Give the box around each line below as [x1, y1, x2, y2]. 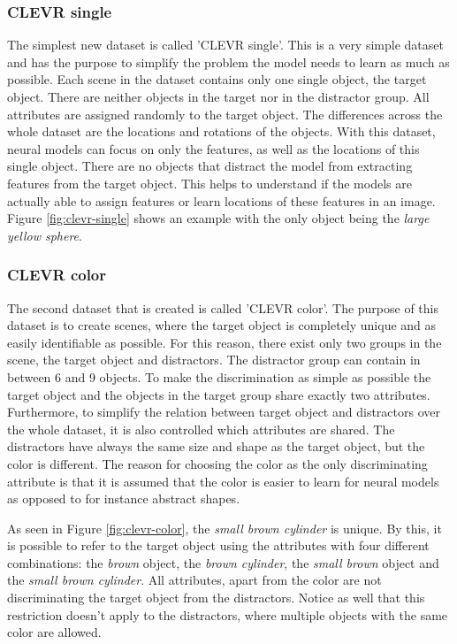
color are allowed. [7, 623, 102, 641]
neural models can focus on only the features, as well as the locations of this [7, 139, 420, 157]
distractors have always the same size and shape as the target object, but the [7, 437, 425, 456]
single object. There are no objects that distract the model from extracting [7, 157, 413, 175]
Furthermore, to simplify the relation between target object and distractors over [7, 402, 440, 421]
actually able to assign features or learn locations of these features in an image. [7, 191, 436, 210]
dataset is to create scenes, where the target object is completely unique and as [7, 316, 437, 334]
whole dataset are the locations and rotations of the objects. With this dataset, [7, 122, 436, 141]
